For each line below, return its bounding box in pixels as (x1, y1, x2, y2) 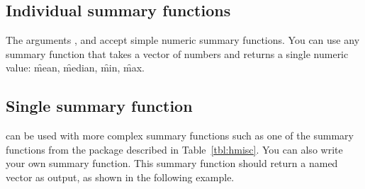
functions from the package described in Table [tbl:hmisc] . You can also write (6, 142, 343, 156)
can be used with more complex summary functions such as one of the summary (6, 128, 354, 143)
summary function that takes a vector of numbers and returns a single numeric (6, 46, 349, 61)
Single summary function (6, 95, 193, 117)
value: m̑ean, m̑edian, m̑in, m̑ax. (6, 60, 145, 75)
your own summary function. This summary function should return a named (6, 156, 338, 171)
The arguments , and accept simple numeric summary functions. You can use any (6, 33, 360, 47)
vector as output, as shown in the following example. (6, 169, 235, 184)
